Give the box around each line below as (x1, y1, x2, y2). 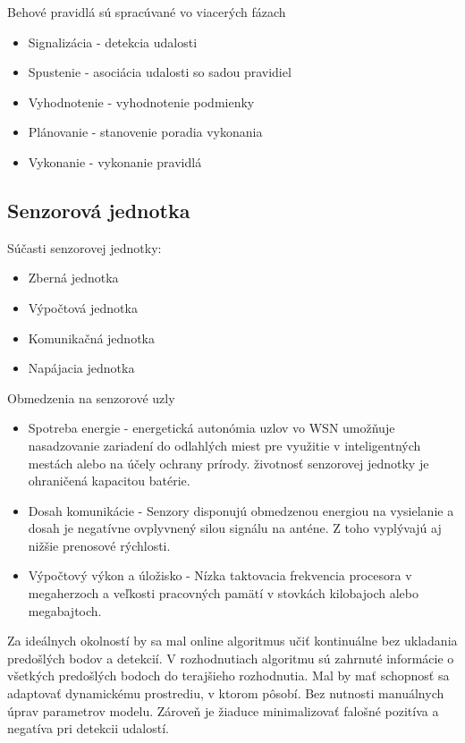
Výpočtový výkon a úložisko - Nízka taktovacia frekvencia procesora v (28, 566, 412, 585)
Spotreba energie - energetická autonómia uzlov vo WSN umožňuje (28, 418, 395, 437)
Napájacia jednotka (28, 359, 135, 377)
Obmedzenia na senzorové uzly (7, 388, 175, 407)
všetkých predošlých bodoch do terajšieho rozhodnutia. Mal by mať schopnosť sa (7, 666, 450, 685)
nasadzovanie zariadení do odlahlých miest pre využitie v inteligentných (28, 435, 421, 454)
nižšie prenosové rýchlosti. (28, 536, 171, 554)
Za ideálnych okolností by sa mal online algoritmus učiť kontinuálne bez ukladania (7, 631, 458, 650)
